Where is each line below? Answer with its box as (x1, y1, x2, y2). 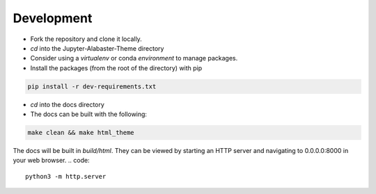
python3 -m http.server (25, 172, 107, 180)
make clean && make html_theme (27, 129, 135, 137)
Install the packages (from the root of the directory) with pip (30, 63, 203, 72)
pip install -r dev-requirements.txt (27, 82, 157, 90)
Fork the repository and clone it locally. (30, 35, 142, 43)
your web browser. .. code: (13, 156, 90, 165)
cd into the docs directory (30, 100, 104, 108)
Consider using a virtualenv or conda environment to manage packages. (30, 54, 238, 63)
